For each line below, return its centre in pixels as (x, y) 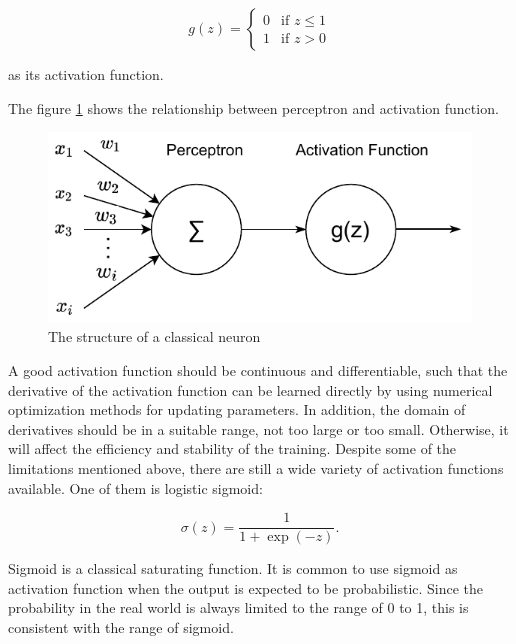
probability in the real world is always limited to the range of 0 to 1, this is (238, 607)
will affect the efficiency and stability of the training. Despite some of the (232, 448)
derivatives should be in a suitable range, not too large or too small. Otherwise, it (258, 428)
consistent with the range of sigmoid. (121, 626)
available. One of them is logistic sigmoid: (135, 487)
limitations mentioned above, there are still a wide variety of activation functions (256, 467)
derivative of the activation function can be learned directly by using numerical (250, 389)
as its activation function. (86, 74)
